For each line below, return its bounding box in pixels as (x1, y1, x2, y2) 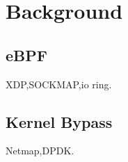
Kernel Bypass (6, 111, 113, 132)
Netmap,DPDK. (6, 143, 74, 158)
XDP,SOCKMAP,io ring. (6, 76, 112, 91)
